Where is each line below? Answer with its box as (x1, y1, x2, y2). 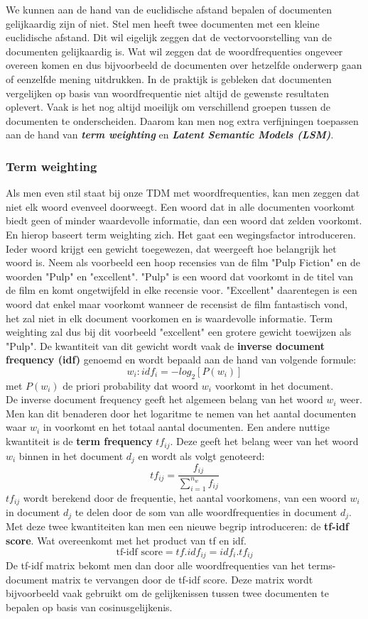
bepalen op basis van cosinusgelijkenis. (6, 599, 173, 614)
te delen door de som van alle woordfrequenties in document (75, 505, 337, 520)
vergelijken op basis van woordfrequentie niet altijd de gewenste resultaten (6, 85, 330, 100)
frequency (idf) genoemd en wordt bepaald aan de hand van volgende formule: (6, 352, 357, 367)
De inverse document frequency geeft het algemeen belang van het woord (6, 392, 323, 407)
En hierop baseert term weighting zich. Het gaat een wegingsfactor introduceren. (6, 226, 356, 241)
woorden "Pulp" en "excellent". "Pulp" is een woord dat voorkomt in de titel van (6, 268, 353, 283)
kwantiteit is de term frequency (6, 434, 153, 449)
